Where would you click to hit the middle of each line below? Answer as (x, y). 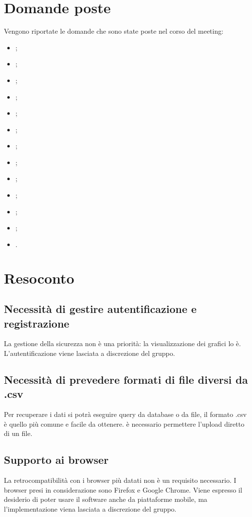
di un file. (18, 433)
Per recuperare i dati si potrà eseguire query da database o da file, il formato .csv (125, 414)
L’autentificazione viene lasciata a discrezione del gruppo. (90, 353)
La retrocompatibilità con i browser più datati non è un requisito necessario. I (120, 480)
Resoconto (39, 278)
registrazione (37, 323)
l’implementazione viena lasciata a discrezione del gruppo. (90, 508)
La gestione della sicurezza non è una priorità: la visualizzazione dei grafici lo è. (123, 343)
